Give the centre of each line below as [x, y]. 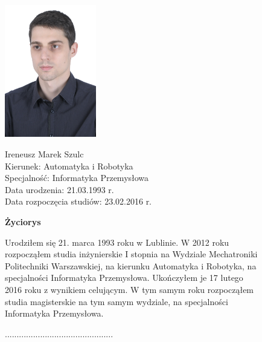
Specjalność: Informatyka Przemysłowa [77, 178]
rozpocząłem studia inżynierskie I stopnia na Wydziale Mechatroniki [131, 254]
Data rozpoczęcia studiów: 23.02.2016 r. [78, 201]
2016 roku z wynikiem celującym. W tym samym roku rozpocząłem [129, 289]
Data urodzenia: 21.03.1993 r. [59, 189]
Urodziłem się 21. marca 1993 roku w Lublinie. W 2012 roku [117, 242]
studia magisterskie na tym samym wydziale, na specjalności [117, 301]
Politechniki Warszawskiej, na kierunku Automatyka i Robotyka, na [131, 265]
